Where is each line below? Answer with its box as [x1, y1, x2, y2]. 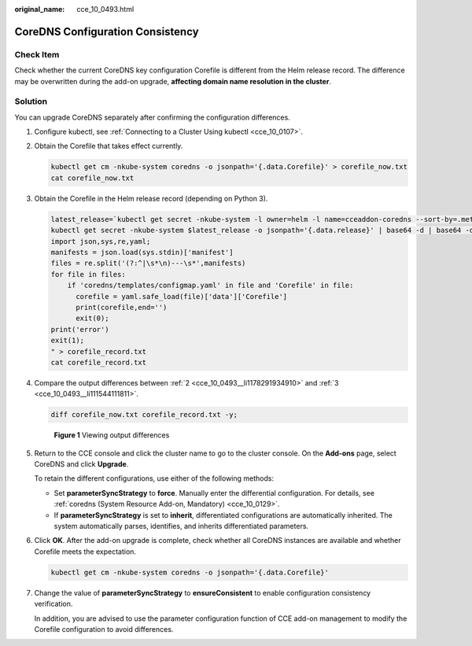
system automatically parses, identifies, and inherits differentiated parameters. [53, 521, 309, 530]
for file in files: [50, 270, 126, 279]
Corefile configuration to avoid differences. [34, 624, 174, 633]
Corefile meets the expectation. [34, 547, 137, 556]
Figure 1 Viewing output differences [53, 430, 170, 440]
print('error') [50, 325, 109, 334]
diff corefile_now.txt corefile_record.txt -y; [50, 410, 238, 419]
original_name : [14, 5, 65, 13]
